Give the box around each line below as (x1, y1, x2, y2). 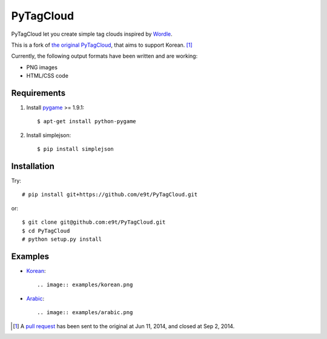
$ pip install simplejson (37, 146, 114, 153)
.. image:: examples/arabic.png (37, 309, 133, 316)
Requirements (11, 88, 66, 98)
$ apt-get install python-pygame (37, 118, 136, 125)
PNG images (26, 64, 58, 71)
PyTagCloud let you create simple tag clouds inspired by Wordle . (11, 30, 173, 38)
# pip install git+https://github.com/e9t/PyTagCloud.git (22, 191, 198, 198)
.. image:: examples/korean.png (37, 281, 133, 288)
